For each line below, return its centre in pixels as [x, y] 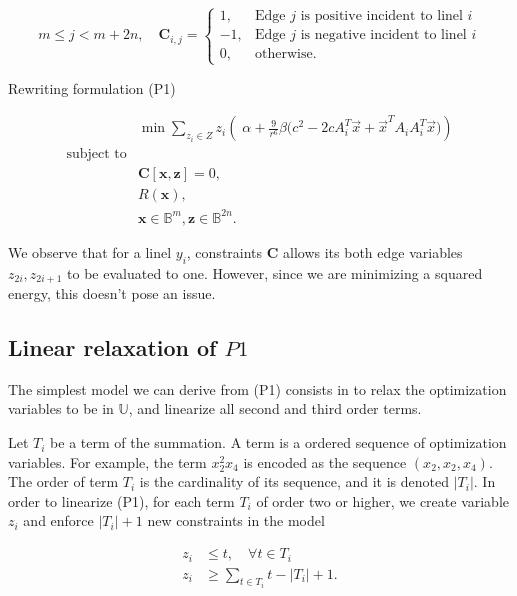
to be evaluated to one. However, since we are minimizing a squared [275, 272]
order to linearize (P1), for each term [121, 500]
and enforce [58, 520]
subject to [96, 154]
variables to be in [61, 408]
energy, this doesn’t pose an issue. [112, 293]
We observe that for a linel [90, 251]
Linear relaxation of [112, 347]
